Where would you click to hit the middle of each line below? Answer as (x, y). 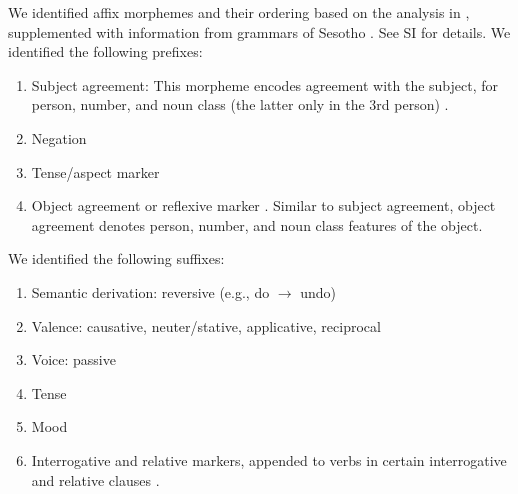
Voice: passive (73, 359)
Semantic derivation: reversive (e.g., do (150, 291)
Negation (59, 137)
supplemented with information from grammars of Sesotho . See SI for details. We (259, 31)
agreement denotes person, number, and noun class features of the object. (257, 224)
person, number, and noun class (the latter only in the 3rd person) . (240, 104)
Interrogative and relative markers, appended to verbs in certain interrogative (269, 459)
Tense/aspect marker (95, 171)
